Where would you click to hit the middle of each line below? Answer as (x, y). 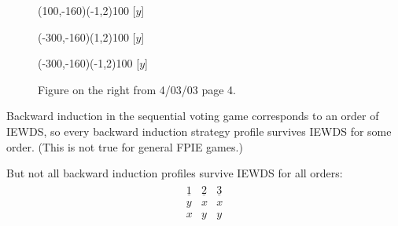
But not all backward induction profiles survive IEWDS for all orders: (175, 173)
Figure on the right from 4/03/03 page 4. (137, 89)
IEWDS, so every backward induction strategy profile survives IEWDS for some (199, 131)
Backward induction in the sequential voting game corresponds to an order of (193, 116)
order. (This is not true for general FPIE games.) (125, 146)
